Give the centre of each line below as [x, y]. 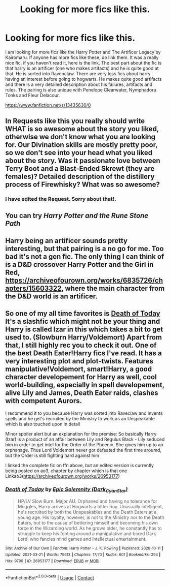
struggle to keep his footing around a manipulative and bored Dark [87, 534]
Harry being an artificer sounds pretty [67, 241]
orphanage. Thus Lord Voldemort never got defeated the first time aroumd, [83, 450]
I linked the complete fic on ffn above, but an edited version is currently [80, 465]
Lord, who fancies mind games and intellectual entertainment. [82, 539]
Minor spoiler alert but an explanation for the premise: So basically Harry [81, 434]
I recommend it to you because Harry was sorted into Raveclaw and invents [84, 413]
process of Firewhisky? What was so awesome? [83, 185]
